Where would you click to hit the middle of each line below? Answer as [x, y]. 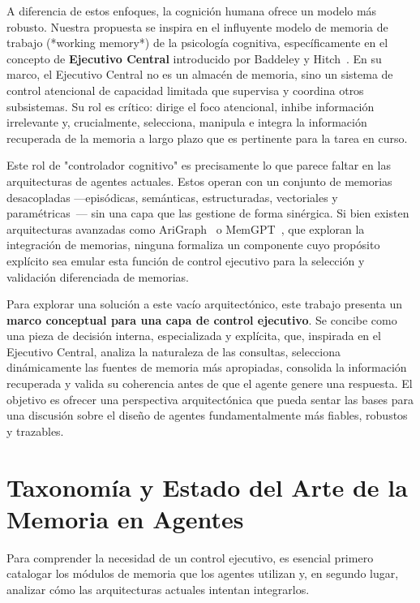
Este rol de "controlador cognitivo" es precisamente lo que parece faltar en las [199, 165]
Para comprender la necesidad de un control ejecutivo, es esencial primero [190, 557]
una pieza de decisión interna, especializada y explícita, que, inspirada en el [194, 336]
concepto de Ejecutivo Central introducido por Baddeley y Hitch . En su [194, 58]
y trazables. [35, 431]
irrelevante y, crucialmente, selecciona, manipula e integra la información [187, 122]
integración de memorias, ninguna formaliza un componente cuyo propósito [193, 245]
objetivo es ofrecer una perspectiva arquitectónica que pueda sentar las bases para [210, 399]
